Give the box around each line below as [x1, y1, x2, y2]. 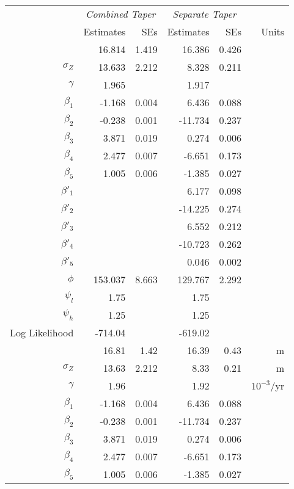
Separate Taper [172, 7, 237, 21]
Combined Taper [85, 7, 156, 21]
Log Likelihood [10, 325, 74, 339]
